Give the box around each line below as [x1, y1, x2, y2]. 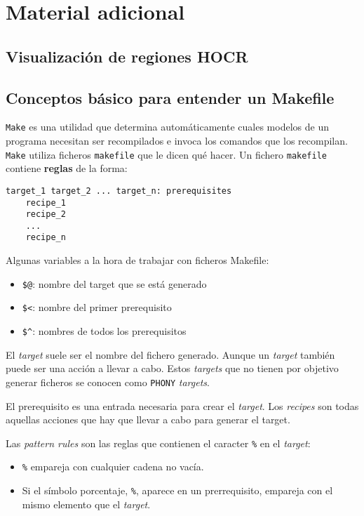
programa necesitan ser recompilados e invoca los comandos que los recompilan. [6, 133, 348, 148]
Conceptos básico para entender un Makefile [6, 86, 335, 108]
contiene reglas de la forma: [6, 161, 128, 176]
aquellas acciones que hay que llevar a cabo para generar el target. [6, 412, 290, 427]
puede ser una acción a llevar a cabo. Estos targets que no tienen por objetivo [6, 361, 339, 376]
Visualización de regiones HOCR [6, 45, 248, 67]
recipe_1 [25, 197, 66, 208]
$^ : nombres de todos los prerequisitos [22, 324, 187, 338]
